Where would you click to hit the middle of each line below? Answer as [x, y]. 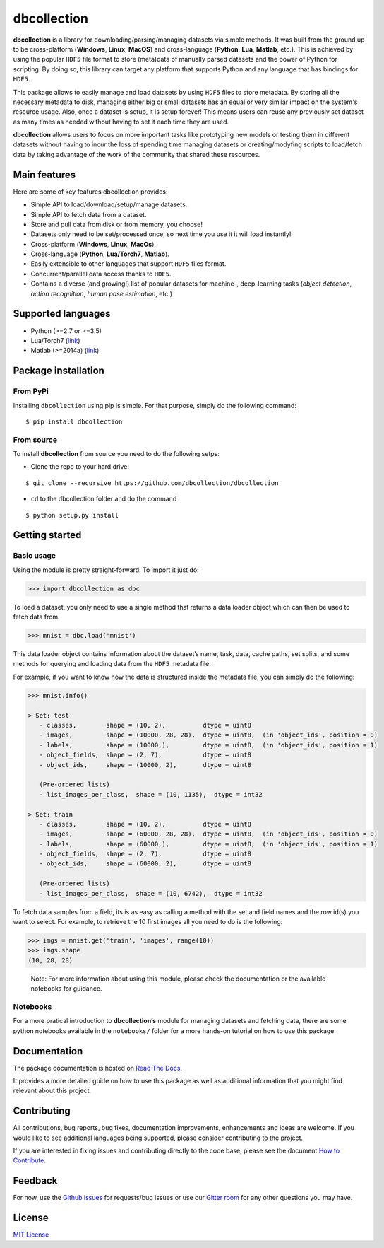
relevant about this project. [52, 1091]
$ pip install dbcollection [74, 421]
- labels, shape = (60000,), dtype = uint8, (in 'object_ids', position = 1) [208, 844]
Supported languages [62, 314]
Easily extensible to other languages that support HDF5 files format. [128, 264]
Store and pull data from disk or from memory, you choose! [116, 224]
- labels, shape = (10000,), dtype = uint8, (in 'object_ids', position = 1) [208, 745]
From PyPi [31, 391]
